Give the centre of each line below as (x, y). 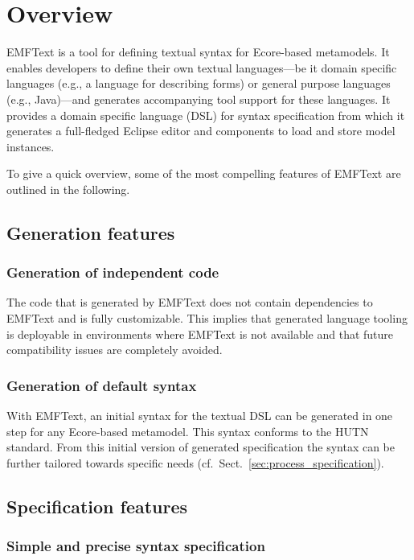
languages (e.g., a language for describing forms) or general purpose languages (199, 83)
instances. (31, 146)
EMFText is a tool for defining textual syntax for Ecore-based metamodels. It (198, 52)
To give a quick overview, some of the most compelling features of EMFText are (204, 173)
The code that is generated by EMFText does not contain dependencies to (190, 302)
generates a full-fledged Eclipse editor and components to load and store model (201, 131)
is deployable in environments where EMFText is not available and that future (200, 334)
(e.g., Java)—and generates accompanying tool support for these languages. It (199, 99)
